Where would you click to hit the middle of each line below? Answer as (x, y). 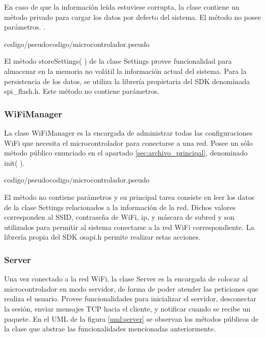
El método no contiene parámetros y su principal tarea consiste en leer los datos (129, 197)
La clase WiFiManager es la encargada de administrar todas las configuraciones (128, 132)
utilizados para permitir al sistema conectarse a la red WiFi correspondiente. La (129, 227)
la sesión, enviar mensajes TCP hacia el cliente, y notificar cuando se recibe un (127, 308)
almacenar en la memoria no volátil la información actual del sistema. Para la (125, 71)
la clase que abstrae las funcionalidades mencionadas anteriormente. (110, 329)
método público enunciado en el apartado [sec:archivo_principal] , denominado (126, 153)
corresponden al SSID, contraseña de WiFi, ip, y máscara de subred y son (120, 217)
